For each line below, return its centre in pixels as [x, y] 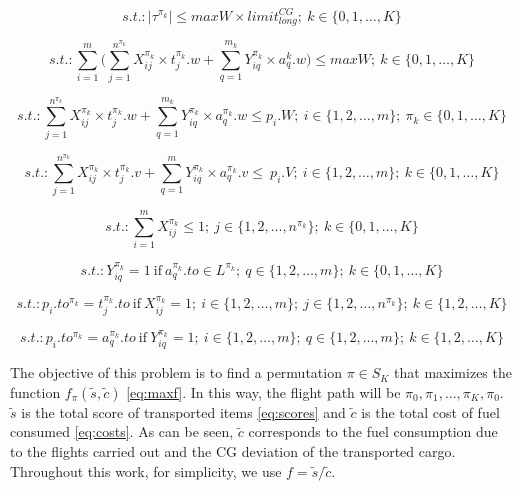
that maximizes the [453, 372]
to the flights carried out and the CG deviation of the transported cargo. [233, 451]
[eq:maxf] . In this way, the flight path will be [263, 391]
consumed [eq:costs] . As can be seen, [122, 431]
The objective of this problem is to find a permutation [176, 372]
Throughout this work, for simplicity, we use [146, 470]
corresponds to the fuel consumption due [373, 431]
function [35, 391]
